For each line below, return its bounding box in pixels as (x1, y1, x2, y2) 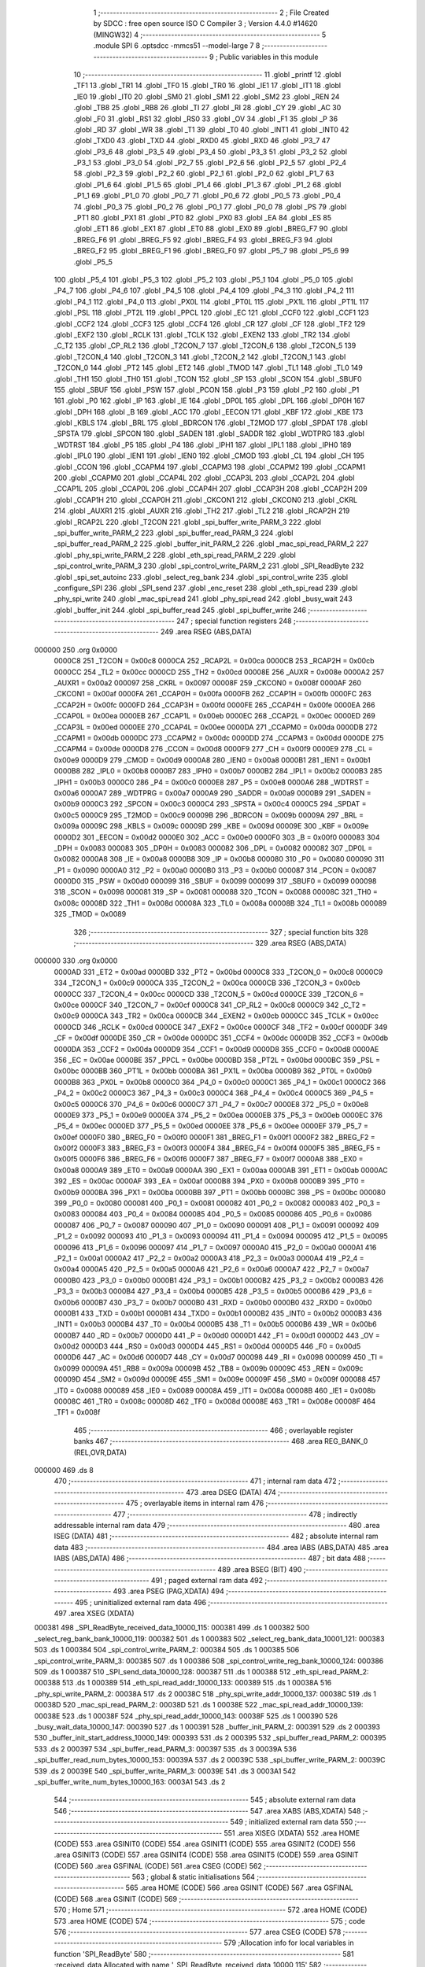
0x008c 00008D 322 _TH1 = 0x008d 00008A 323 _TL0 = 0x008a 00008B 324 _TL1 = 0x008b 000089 (54, 898, 387, 908)
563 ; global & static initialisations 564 (131, 1873, 256, 1882)
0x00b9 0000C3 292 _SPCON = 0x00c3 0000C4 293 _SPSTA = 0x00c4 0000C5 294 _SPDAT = (54, 799, 367, 809)
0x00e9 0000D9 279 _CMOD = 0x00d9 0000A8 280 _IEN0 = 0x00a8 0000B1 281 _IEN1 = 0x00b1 (54, 755, 371, 765)
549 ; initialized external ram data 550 (230, 1818, 353, 1827)
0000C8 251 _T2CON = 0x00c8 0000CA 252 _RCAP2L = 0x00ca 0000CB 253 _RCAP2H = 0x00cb (54, 656, 375, 666)
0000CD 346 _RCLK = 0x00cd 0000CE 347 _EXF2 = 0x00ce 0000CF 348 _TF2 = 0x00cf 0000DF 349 (54, 1022, 388, 1031)
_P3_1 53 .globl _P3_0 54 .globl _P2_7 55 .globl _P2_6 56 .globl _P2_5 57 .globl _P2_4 (73, 158, 346, 168)
